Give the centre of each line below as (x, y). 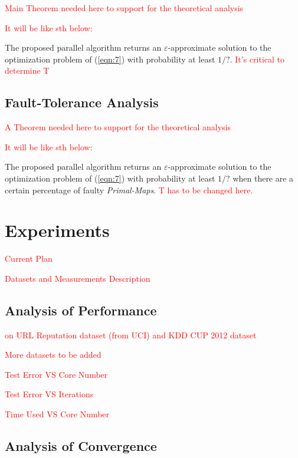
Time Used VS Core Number (57, 414)
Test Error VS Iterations (49, 394)
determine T (27, 70)
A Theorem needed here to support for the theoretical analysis (118, 127)
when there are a (263, 178)
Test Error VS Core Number (56, 374)
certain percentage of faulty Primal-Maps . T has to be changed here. (129, 190)
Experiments (57, 230)
